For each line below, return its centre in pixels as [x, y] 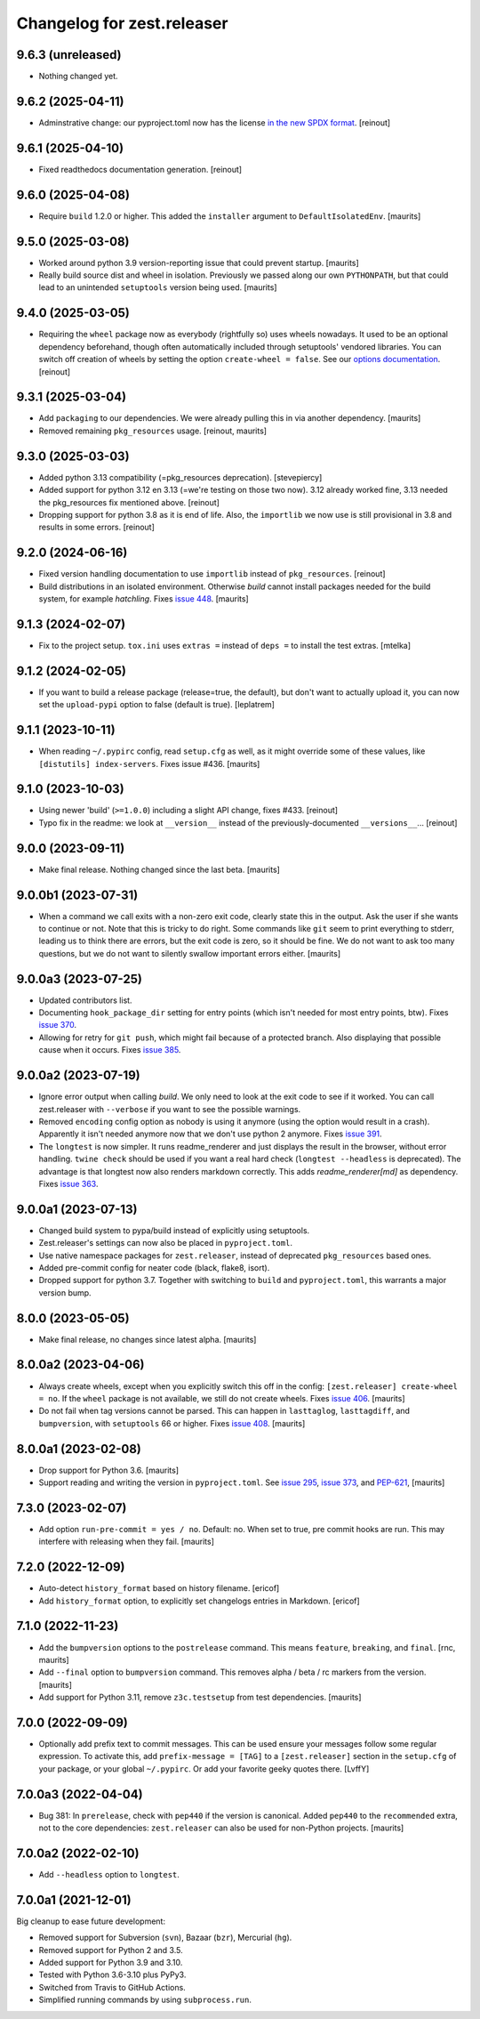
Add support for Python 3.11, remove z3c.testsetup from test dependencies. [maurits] [200, 1697]
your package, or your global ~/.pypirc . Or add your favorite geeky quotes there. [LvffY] [204, 1769]
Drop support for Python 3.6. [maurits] [109, 1470]
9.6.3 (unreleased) [69, 55]
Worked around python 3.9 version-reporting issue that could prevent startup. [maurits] [199, 262]
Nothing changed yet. [79, 77]
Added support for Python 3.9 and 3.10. [111, 1963]
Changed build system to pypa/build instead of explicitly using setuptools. [174, 1230]
